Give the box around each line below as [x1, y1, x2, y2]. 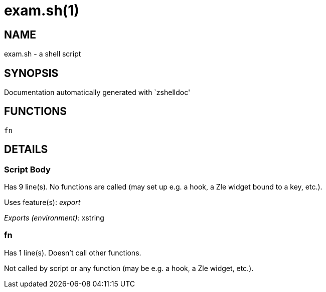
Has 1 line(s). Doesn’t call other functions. [4, 248, 141, 257]
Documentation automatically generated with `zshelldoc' [4, 88, 191, 97]
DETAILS [4, 143, 48, 156]
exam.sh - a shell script [4, 49, 81, 58]
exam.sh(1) [4, 2, 79, 19]
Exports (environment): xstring [4, 213, 104, 222]
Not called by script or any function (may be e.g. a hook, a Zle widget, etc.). [4, 263, 254, 272]
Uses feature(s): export [4, 198, 81, 207]
